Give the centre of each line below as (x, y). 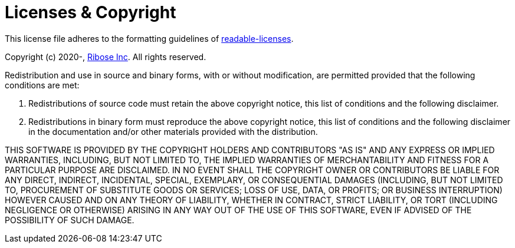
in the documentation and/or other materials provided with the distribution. (173, 131)
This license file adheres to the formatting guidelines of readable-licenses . (149, 38)
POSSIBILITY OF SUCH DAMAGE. (70, 220)
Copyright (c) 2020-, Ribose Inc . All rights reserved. (106, 57)
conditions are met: (42, 85)
